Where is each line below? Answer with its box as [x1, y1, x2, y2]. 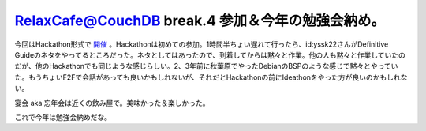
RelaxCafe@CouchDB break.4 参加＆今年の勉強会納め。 [14, 12, 386, 29]
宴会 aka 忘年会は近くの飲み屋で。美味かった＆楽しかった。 [14, 98, 210, 107]
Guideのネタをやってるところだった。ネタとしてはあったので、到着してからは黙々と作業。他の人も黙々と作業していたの [14, 50, 406, 59]
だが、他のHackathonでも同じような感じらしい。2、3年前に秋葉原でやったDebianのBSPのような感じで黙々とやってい [14, 62, 398, 71]
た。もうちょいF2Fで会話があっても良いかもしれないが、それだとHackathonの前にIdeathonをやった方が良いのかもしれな [14, 72, 408, 82]
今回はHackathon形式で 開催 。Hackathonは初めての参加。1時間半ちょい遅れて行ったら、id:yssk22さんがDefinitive [14, 39, 389, 49]
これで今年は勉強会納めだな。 [14, 112, 112, 122]
